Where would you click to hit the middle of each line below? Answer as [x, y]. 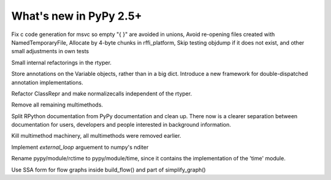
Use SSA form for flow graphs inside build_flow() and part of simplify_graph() [108, 170]
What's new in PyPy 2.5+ [77, 16]
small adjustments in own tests [50, 51]
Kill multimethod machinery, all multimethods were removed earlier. [96, 136]
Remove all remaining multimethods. [57, 105]
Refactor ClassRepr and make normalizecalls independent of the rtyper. [102, 93]
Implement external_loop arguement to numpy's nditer [80, 147]
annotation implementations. [47, 82]
